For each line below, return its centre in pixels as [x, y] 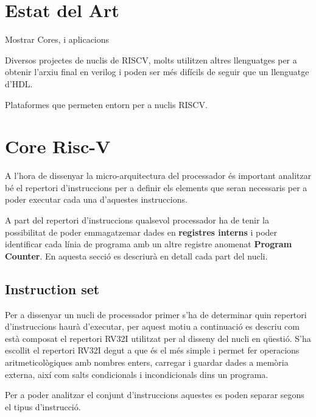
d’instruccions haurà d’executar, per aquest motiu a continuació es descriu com [152, 326]
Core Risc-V [58, 146]
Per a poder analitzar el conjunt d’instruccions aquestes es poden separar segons [155, 395]
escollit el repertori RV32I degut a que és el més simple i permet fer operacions [152, 350]
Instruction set [52, 288]
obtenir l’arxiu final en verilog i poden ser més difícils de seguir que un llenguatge [157, 72]
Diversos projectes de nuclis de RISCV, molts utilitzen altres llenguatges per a [151, 60]
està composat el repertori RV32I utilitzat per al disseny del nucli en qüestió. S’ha [158, 338]
